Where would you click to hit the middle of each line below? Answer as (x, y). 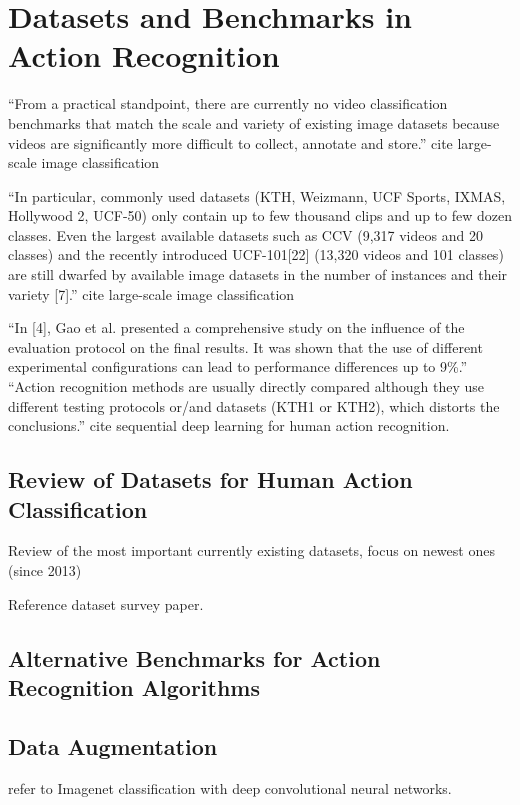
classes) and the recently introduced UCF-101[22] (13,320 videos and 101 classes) (256, 254)
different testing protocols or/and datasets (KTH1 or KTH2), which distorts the (254, 405)
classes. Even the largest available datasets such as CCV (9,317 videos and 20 (245, 234)
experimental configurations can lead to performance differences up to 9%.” (238, 366)
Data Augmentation (113, 745)
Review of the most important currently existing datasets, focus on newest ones (251, 550)
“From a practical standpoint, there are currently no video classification (228, 103)
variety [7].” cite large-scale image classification (151, 293)
